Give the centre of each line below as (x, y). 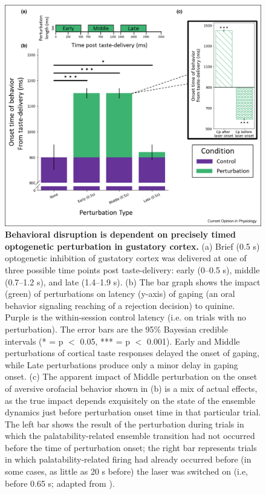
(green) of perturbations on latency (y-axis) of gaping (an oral (120, 294)
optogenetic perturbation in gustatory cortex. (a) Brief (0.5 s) (132, 246)
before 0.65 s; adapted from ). (60, 483)
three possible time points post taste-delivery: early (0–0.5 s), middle (132, 269)
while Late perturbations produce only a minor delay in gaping (122, 364)
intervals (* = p (34, 341)
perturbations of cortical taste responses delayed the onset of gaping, (132, 353)
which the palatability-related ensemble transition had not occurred (130, 436)
